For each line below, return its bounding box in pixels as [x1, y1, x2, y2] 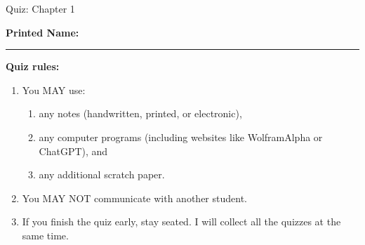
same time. [22, 227, 69, 242]
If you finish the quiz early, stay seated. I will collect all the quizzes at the [22, 214, 341, 229]
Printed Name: [6, 25, 79, 39]
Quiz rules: [6, 59, 60, 74]
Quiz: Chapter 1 [6, 1, 75, 15]
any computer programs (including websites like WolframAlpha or [39, 129, 323, 144]
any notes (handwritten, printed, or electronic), [39, 106, 242, 121]
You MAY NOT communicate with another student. [22, 190, 247, 205]
